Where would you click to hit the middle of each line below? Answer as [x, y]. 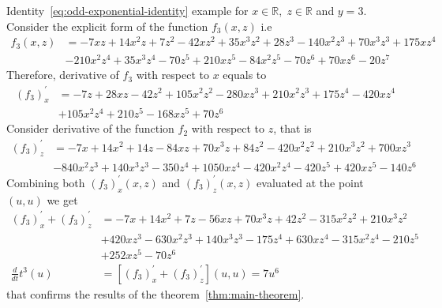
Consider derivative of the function [90, 128]
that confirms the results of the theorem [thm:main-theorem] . [155, 293]
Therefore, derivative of [63, 75]
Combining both [46, 182]
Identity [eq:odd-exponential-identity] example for [127, 10]
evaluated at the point [310, 182]
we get [62, 199]
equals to [245, 75]
